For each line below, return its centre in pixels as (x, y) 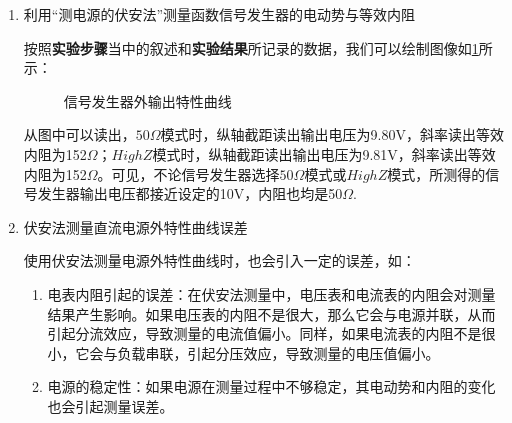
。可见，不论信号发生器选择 (188, 173)
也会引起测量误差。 (110, 405)
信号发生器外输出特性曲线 (147, 100)
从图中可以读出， (79, 134)
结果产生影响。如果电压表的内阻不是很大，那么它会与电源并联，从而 (271, 313)
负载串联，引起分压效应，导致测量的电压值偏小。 (278, 352)
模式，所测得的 (436, 173)
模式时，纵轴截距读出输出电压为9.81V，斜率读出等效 (324, 153)
